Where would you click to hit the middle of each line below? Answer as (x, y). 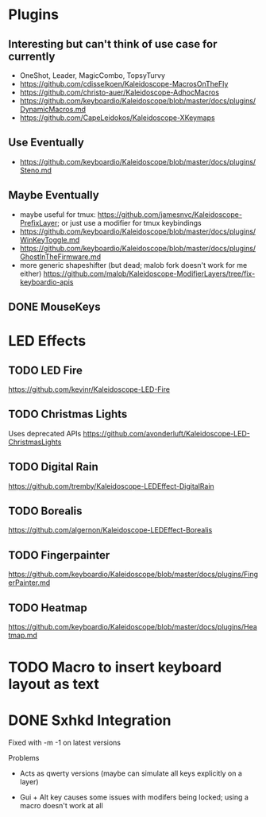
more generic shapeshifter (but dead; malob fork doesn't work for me (133, 265)
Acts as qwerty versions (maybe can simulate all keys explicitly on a (131, 773)
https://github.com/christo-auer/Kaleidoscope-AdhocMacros (120, 92)
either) (31, 273)
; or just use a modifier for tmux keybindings (129, 223)
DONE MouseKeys (54, 307)
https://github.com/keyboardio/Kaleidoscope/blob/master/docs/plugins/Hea (133, 627)
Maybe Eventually (54, 195)
